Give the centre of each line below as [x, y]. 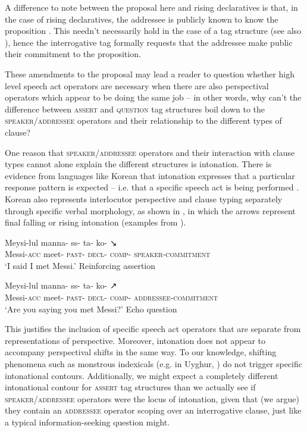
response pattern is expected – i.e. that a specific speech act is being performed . [152, 187]
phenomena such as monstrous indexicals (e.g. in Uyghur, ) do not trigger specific [153, 364]
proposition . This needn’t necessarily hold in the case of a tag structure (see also [153, 31]
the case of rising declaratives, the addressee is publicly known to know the [142, 19]
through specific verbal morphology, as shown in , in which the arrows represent [150, 210]
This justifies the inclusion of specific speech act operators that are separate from [153, 329]
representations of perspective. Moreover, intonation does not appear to [135, 340]
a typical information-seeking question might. [87, 422]
